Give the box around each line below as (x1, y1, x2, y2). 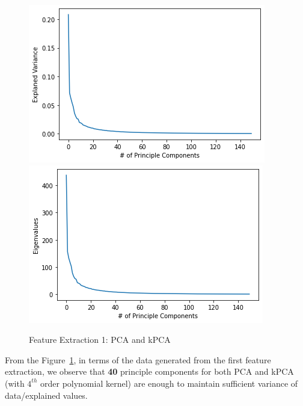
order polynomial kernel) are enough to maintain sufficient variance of (40, 377, 298, 389)
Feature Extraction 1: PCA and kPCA (29, 333, 171, 346)
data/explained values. (5, 389, 88, 401)
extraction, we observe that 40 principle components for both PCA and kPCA (5, 365, 294, 378)
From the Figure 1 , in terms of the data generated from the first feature (5, 353, 271, 366)
